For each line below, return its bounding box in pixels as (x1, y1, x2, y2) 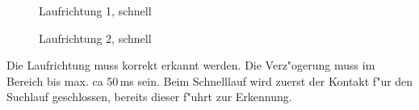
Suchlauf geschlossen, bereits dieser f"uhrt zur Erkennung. (6, 88, 292, 105)
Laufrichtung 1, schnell (39, 2, 152, 19)
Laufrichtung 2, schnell (39, 29, 152, 46)
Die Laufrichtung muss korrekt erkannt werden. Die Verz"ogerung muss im (6, 57, 375, 74)
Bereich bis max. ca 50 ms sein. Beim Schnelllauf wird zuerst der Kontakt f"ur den (6, 72, 413, 89)
